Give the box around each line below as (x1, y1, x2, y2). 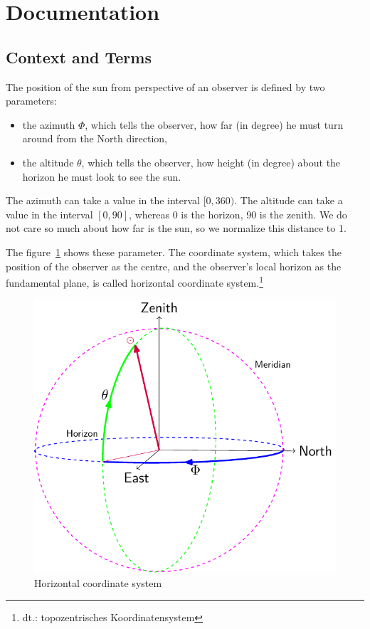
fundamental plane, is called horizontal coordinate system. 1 (6, 273, 264, 290)
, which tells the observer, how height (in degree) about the (81, 154, 341, 169)
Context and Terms (6, 46, 152, 68)
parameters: (6, 93, 57, 108)
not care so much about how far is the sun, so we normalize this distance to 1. (6, 221, 347, 236)
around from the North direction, (22, 131, 167, 146)
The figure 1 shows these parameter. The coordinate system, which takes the (6, 244, 342, 259)
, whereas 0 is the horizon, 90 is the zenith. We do (129, 206, 347, 221)
